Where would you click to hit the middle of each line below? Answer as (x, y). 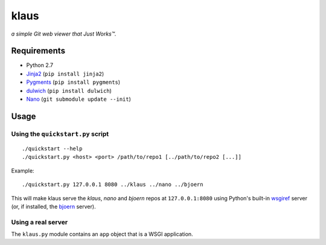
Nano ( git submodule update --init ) (78, 99)
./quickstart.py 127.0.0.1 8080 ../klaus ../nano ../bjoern (113, 185)
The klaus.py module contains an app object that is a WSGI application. (102, 234)
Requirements (38, 51)
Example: (23, 170)
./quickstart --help (52, 148)
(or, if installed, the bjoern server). (53, 206)
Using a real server (40, 222)
